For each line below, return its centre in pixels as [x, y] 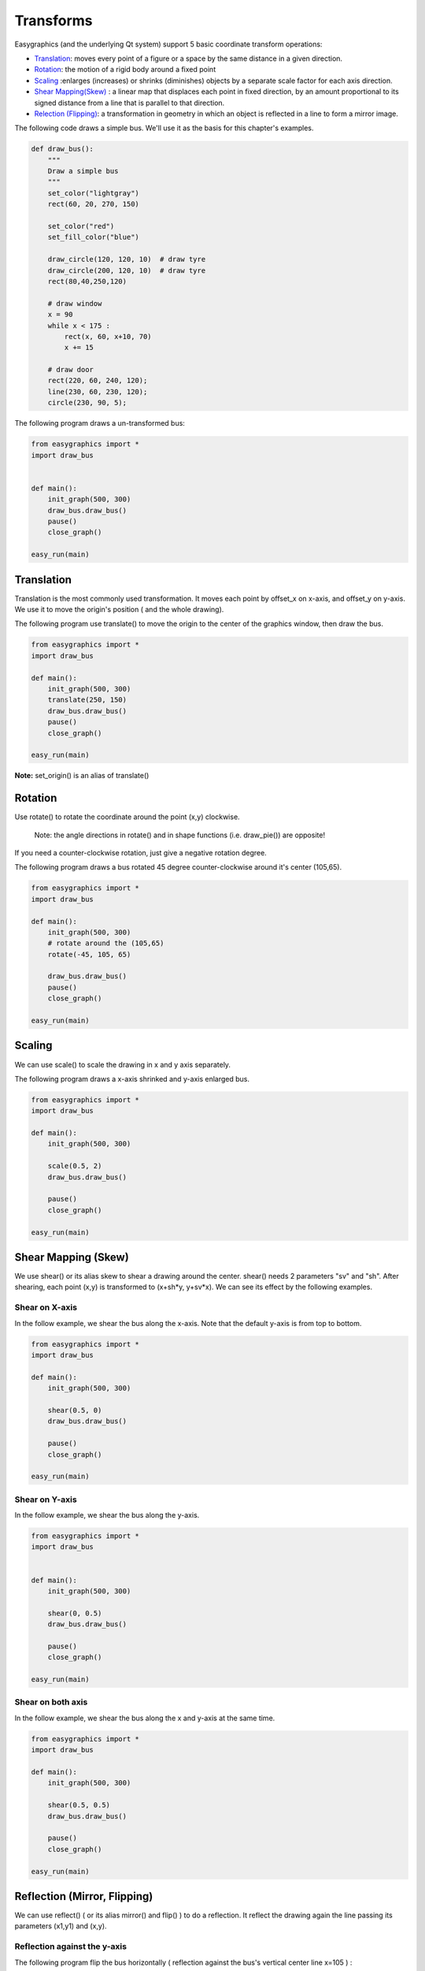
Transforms [54, 20]
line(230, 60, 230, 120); [98, 391]
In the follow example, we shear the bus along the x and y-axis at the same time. [145, 1718]
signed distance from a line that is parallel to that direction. [129, 102]
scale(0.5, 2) [75, 1166]
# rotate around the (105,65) [106, 943]
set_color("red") [81, 226]
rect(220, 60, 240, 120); [98, 381]
